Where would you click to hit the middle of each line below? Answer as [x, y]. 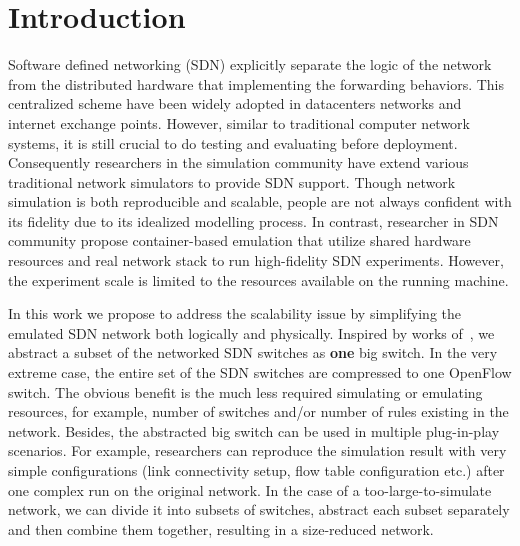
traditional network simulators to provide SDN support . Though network [232, 181]
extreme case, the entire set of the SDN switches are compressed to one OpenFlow [260, 372]
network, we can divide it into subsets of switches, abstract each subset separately [259, 509]
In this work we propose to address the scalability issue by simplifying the [234, 313]
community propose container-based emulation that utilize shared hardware [239, 240]
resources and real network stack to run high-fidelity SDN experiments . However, [256, 260]
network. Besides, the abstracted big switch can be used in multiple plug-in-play [254, 430]
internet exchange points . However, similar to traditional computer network [239, 122]
